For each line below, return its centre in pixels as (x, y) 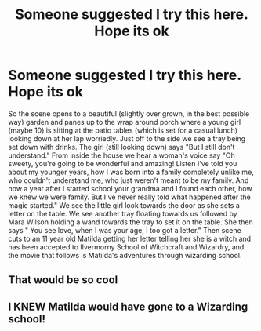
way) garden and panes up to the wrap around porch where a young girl (125, 122)
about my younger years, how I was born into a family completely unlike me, (131, 172)
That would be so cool (63, 280)
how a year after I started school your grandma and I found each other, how (130, 188)
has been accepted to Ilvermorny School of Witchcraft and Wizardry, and (126, 247)
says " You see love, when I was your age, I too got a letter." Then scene (125, 230)
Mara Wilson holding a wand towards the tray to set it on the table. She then (130, 222)
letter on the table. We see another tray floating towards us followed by (123, 213)
